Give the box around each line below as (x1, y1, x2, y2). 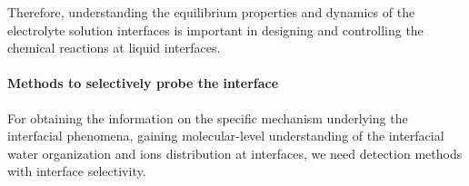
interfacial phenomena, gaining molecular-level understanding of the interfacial (7, 126, 444, 145)
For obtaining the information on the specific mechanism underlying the (7, 108, 408, 127)
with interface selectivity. (7, 162, 146, 181)
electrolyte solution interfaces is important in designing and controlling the (7, 20, 424, 39)
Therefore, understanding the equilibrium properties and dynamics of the (7, 3, 415, 21)
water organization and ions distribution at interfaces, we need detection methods (7, 143, 463, 162)
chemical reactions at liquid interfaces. (7, 38, 221, 57)
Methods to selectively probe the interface (7, 73, 279, 93)
